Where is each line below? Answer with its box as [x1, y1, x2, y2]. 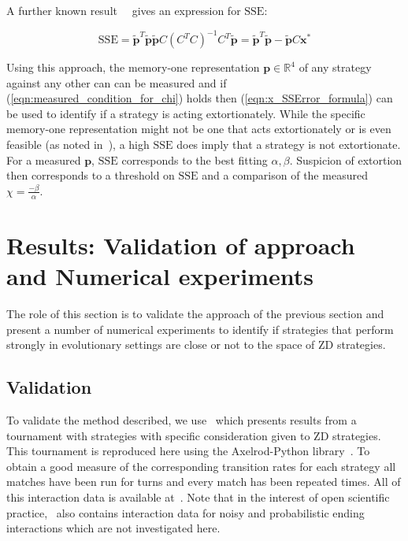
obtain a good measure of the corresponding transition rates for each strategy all [6, 458, 396, 474]
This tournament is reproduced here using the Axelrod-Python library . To [6, 443, 370, 459]
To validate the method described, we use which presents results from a [6, 411, 357, 428]
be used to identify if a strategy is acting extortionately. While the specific [6, 105, 365, 121]
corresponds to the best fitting [121, 151, 268, 168]
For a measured [6, 151, 81, 168]
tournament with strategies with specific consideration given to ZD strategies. [6, 427, 381, 443]
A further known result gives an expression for [6, 2, 241, 18]
